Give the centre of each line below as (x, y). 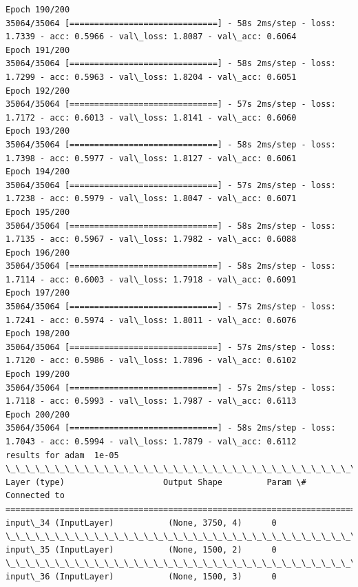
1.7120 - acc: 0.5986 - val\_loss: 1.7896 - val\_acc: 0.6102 (151, 361)
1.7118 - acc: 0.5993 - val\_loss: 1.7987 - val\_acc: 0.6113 (151, 401)
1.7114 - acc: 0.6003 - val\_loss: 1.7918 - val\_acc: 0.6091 (151, 279)
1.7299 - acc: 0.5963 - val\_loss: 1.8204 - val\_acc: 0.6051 (151, 77)
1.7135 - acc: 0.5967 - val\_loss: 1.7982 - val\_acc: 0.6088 (151, 239)
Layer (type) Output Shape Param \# (156, 482)
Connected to (35, 496)
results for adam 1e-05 (62, 455)
